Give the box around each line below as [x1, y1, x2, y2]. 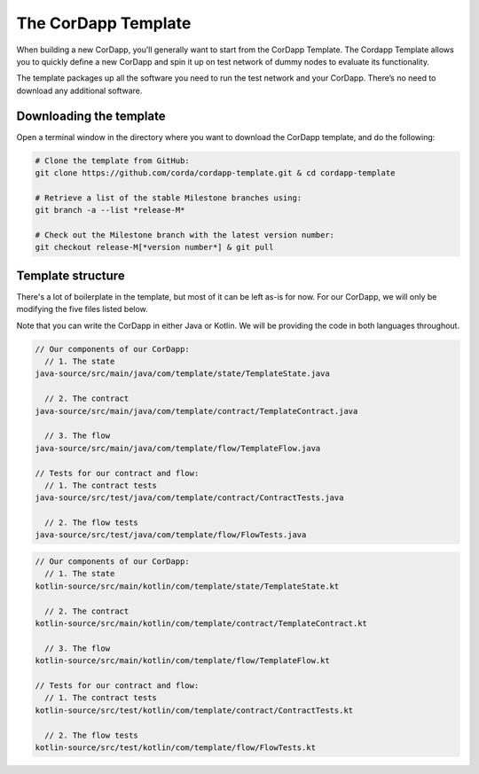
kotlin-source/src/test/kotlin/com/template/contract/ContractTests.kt [35, 705, 354, 715]
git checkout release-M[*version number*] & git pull [35, 242, 274, 253]
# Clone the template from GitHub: [35, 155, 190, 166]
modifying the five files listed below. [16, 304, 148, 315]
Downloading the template [16, 108, 166, 123]
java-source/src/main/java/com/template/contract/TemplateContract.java [35, 406, 358, 416]
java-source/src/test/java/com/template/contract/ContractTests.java [35, 493, 344, 503]
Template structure [16, 268, 125, 283]
